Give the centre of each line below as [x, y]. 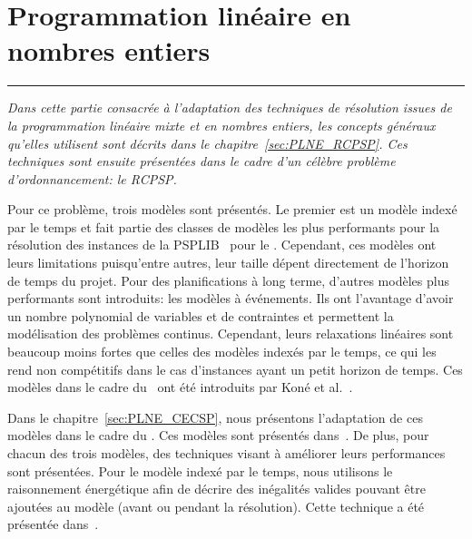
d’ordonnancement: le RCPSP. [92, 178]
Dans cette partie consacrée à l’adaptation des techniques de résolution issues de [230, 108]
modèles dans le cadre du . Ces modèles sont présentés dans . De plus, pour [218, 435]
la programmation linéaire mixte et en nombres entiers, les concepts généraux [221, 125]
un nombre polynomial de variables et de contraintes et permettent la [201, 315]
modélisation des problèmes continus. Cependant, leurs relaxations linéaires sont [231, 333]
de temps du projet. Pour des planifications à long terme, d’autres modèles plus [228, 280]
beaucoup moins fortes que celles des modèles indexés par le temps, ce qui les [222, 352]
